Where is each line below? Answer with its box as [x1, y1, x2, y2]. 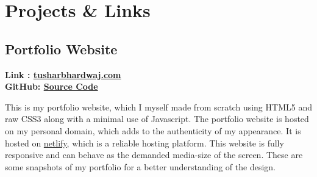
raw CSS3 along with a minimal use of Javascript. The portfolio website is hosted [5, 112, 309, 125]
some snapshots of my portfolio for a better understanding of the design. [5, 160, 276, 173]
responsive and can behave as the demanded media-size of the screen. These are [5, 148, 303, 161]
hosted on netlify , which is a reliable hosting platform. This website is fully [5, 136, 284, 149]
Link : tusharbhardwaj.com [5, 68, 121, 81]
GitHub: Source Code [5, 80, 98, 93]
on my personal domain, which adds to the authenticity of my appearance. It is [5, 124, 301, 137]
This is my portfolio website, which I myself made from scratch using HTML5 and [5, 100, 312, 113]
